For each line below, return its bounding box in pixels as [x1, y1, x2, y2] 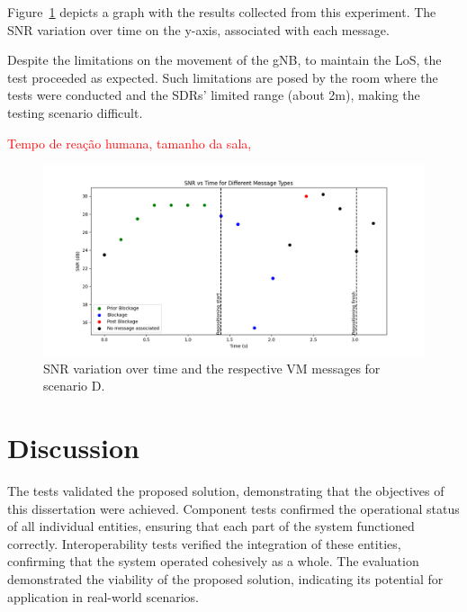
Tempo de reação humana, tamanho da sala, [7, 133, 252, 152]
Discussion [7, 429, 139, 466]
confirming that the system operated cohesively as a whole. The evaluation [7, 552, 419, 571]
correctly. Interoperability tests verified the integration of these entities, [7, 534, 401, 553]
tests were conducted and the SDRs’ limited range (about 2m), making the [7, 85, 420, 104]
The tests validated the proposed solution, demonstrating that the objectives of [7, 481, 445, 500]
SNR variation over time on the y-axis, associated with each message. [7, 20, 390, 39]
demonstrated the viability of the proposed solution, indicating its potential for [7, 570, 444, 589]
